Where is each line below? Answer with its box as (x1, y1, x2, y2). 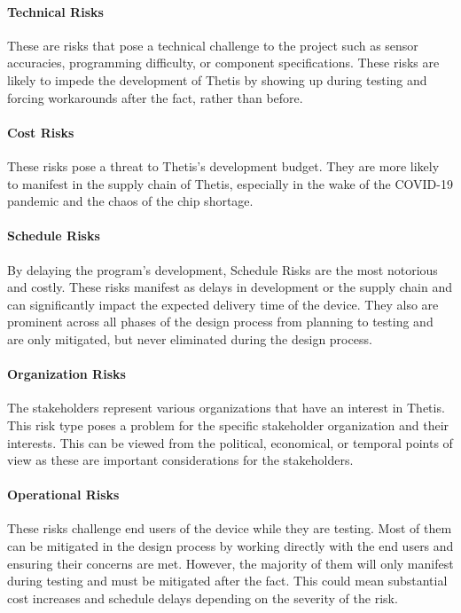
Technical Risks (7, 2, 104, 20)
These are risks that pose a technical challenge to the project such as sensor (7, 35, 418, 54)
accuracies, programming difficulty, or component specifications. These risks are (7, 53, 440, 72)
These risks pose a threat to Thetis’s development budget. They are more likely (7, 156, 440, 175)
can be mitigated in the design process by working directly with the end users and (7, 537, 454, 555)
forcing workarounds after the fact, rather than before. (7, 88, 303, 106)
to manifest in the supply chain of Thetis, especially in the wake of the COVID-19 (7, 174, 453, 193)
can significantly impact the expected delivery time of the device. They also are (7, 295, 439, 313)
